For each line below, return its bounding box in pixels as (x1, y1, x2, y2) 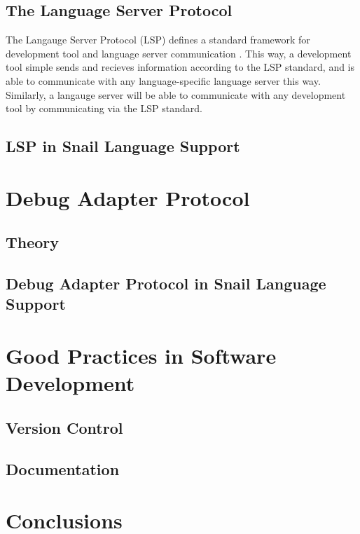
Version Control (6, 416, 123, 438)
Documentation (6, 458, 120, 479)
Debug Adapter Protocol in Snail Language (6, 273, 326, 294)
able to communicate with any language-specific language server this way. (6, 73, 321, 88)
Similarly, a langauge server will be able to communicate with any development (6, 87, 346, 102)
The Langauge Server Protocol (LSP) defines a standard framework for (6, 32, 310, 47)
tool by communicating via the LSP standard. (6, 101, 202, 116)
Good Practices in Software (6, 341, 277, 370)
